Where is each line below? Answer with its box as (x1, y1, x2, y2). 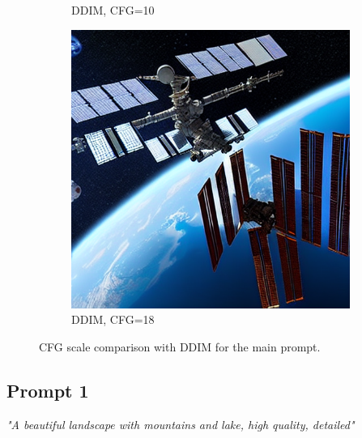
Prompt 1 (6, 377, 89, 402)
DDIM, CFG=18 (71, 311, 155, 328)
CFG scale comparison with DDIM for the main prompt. (39, 338, 321, 355)
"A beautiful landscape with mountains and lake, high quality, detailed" (6, 415, 355, 432)
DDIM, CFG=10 (71, 2, 155, 18)
